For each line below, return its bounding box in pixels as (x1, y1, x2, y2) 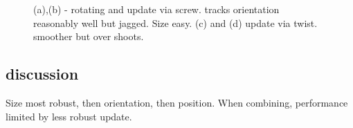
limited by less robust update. (6, 109, 132, 123)
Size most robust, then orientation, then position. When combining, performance (6, 95, 348, 109)
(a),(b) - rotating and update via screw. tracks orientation (33, 2, 280, 16)
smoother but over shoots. (33, 29, 144, 44)
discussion (6, 63, 79, 84)
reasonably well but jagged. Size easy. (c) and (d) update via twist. (33, 15, 318, 30)
